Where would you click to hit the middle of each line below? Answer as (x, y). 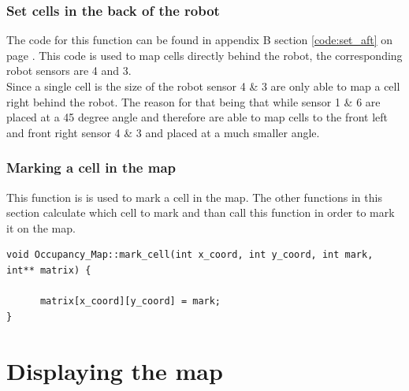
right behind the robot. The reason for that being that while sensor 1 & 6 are (193, 101)
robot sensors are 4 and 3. (69, 71)
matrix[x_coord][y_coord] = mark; (130, 302)
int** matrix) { (49, 270)
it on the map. (41, 227)
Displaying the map (115, 370)
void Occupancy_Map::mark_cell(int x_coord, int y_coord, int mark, (190, 255)
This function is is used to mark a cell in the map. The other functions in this (194, 197)
